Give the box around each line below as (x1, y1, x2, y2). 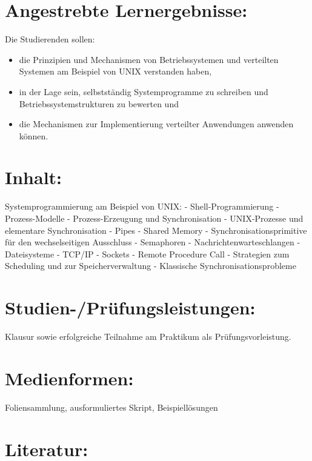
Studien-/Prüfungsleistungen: (5, 295, 256, 320)
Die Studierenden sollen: (5, 33, 95, 45)
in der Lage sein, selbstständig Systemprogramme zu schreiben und (19, 85, 268, 98)
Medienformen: (5, 365, 134, 390)
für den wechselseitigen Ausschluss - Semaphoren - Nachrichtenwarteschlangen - (5, 236, 300, 248)
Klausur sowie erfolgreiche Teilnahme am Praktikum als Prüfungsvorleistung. (5, 330, 291, 343)
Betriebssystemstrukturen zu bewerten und (19, 97, 179, 110)
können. (19, 129, 48, 142)
